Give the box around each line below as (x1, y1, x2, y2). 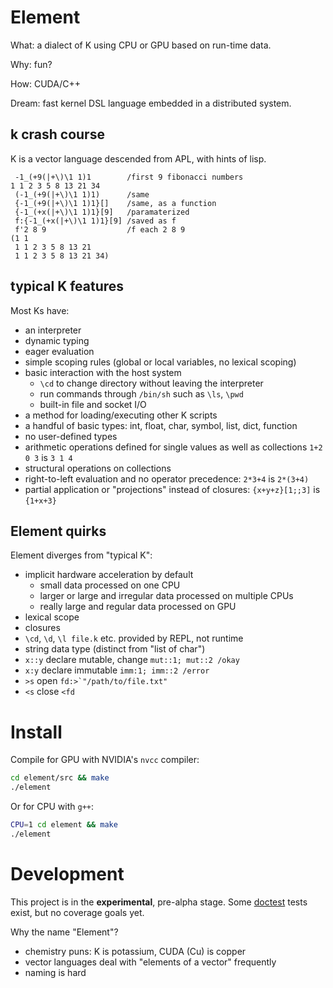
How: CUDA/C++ (10, 77, 81, 90)
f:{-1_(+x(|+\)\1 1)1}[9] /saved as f (14, 216, 177, 226)
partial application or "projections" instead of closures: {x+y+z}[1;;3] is (24, 483, 321, 495)
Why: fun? (10, 58, 53, 70)
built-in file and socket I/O (39, 398, 147, 410)
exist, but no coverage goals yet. (10, 906, 145, 918)
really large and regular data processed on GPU (39, 601, 237, 613)
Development (10, 863, 125, 885)
